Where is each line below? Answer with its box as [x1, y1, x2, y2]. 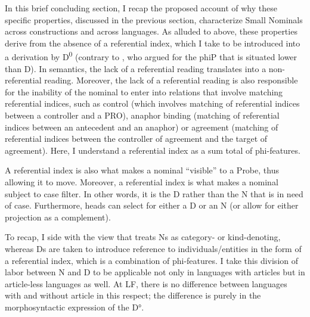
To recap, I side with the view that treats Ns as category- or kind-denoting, [5, 231, 281, 243]
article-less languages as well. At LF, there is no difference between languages [5, 277, 287, 290]
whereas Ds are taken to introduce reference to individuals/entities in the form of [5, 242, 302, 254]
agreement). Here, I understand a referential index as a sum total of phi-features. [5, 144, 300, 156]
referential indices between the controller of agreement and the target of [5, 132, 268, 145]
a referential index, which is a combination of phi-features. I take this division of [5, 254, 298, 266]
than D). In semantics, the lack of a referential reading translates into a [5, 62, 266, 74]
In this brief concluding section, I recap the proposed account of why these [5, 2, 277, 14]
